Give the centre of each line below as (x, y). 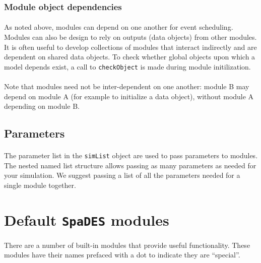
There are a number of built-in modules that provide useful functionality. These (127, 245)
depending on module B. (42, 106)
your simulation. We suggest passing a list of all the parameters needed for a (122, 175)
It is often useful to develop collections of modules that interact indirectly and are (130, 47)
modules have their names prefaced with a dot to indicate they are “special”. (122, 255)
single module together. (40, 185)
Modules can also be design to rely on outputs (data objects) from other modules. (130, 37)
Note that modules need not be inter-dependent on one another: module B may (127, 86)
